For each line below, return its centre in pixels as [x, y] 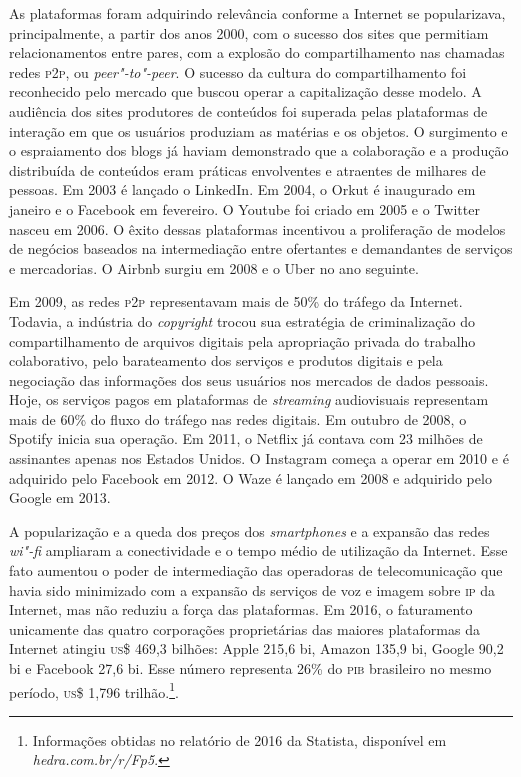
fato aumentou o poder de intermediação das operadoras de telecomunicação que [256, 570]
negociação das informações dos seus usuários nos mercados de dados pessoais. [249, 379]
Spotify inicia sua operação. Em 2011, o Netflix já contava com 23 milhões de [246, 438]
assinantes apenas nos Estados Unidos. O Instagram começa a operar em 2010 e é [259, 458]
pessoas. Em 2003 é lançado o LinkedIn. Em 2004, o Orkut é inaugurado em [242, 189]
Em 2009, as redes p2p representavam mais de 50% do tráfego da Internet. [236, 301]
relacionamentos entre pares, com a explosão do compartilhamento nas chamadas [257, 52]
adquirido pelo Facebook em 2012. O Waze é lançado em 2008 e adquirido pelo [250, 477]
